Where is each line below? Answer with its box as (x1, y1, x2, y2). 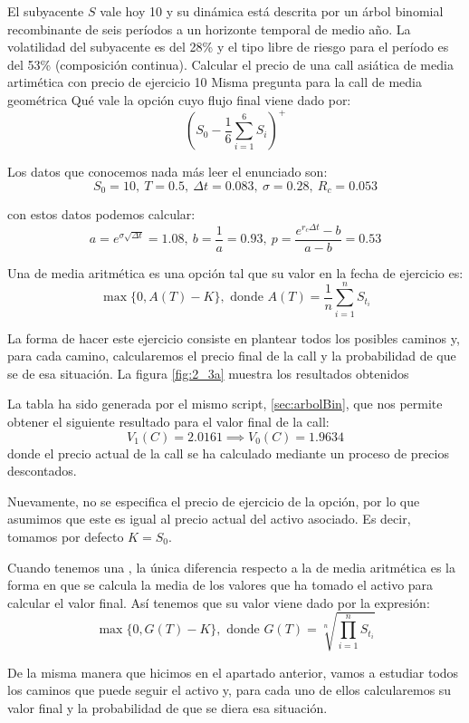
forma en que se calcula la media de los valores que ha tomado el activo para (7, 575, 434, 594)
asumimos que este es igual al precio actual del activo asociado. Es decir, (7, 509, 411, 528)
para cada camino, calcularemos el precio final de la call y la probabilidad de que (7, 346, 456, 365)
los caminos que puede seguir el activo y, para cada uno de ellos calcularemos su (7, 680, 452, 699)
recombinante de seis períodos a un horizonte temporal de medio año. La (7, 19, 411, 38)
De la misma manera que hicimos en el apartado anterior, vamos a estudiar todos (7, 662, 459, 681)
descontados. (7, 461, 77, 480)
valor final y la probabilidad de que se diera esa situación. (7, 699, 328, 718)
